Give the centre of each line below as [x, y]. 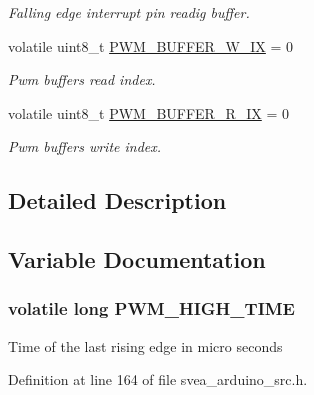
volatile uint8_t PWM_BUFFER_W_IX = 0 [151, 45]
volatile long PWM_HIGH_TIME [151, 308]
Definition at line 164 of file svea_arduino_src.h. [158, 379]
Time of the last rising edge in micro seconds [145, 345]
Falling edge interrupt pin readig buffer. [129, 12]
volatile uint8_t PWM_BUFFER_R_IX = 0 [148, 112]
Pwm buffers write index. [85, 146]
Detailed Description [117, 200]
